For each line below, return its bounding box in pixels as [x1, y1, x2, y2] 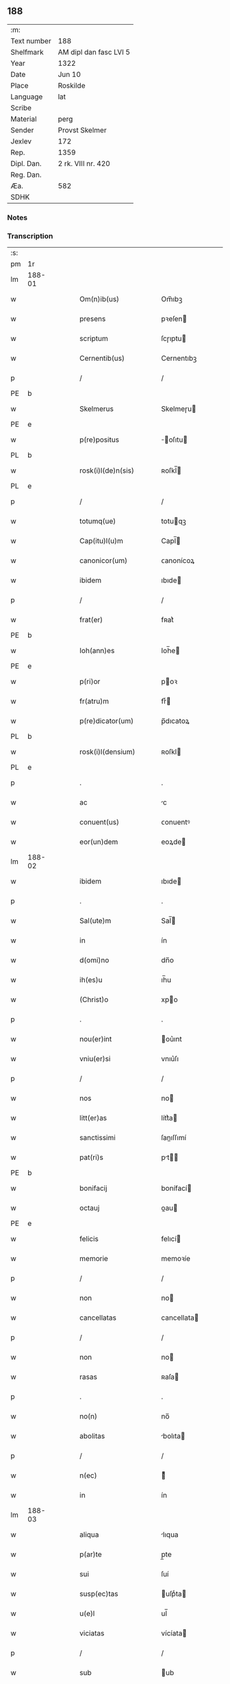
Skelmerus [79, 404, 114, 414]
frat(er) [79, 615, 103, 625]
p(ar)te [79, 1550, 103, 1559]
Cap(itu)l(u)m [79, 536, 123, 546]
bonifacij [79, 1183, 107, 1193]
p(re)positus [79, 435, 120, 444]
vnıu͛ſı [161, 1054, 179, 1064]
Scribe [10, 103, 32, 112]
